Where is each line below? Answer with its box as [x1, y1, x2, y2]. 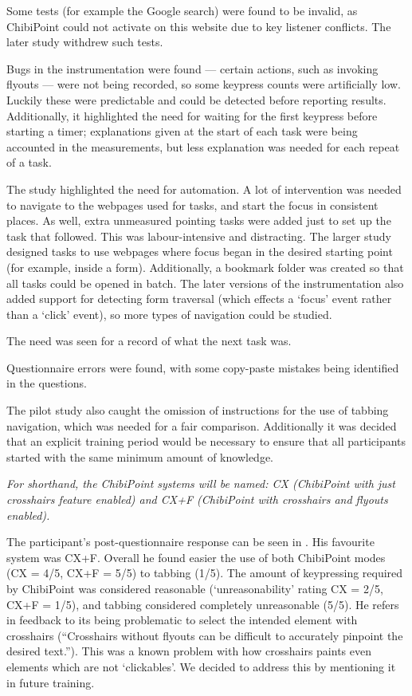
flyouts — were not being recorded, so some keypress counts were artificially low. [6, 76, 401, 92]
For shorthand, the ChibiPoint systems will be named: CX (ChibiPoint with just [6, 475, 395, 492]
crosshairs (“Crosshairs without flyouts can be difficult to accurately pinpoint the [6, 627, 403, 643]
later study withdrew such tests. [6, 33, 163, 50]
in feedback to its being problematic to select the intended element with [6, 611, 358, 628]
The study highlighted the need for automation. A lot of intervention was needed [6, 180, 402, 197]
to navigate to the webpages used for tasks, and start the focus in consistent [6, 196, 379, 213]
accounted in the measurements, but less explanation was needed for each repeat [6, 138, 400, 155]
